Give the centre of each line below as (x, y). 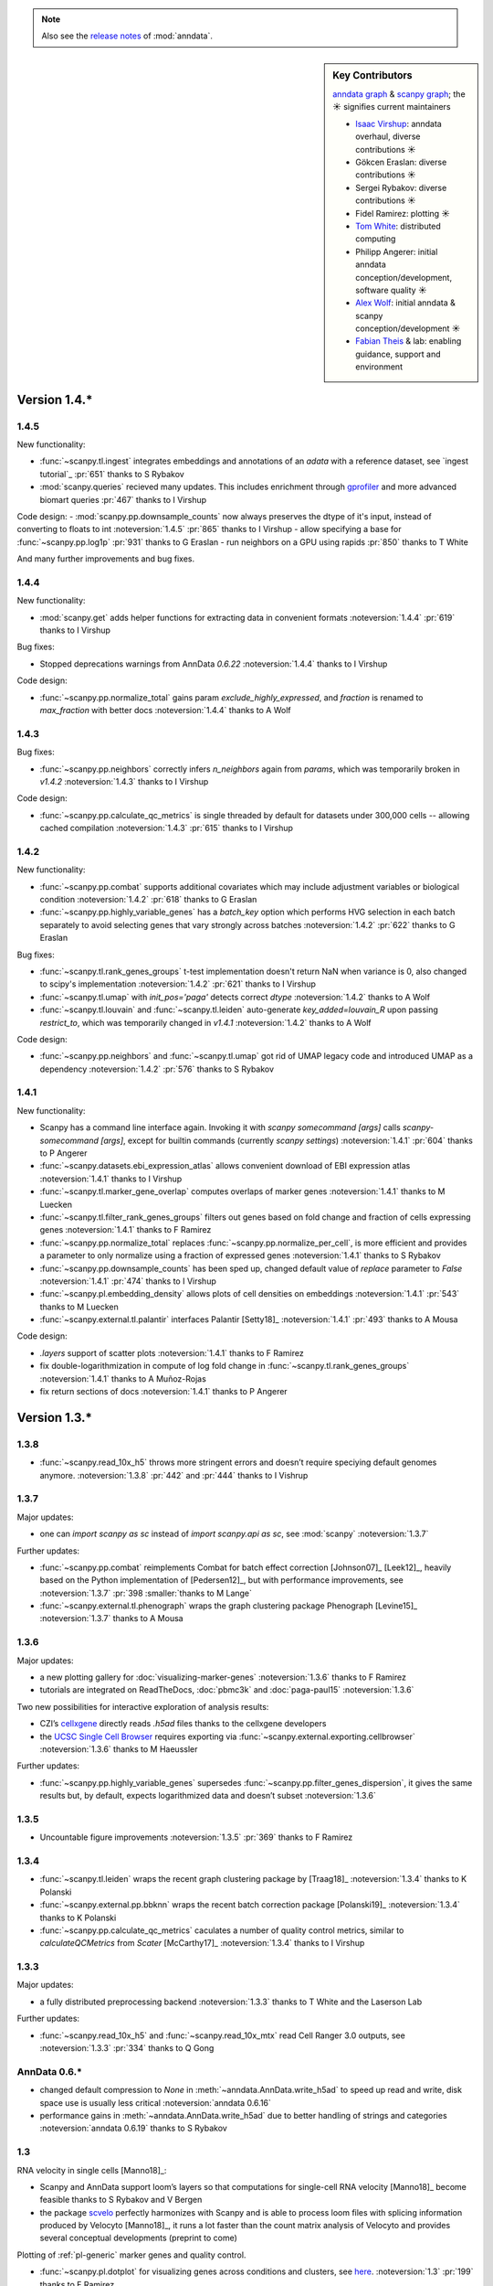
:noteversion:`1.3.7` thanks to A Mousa (111, 1618)
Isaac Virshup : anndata (399, 123)
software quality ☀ (391, 290)
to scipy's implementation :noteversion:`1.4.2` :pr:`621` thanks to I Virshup (178, 984)
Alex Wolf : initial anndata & (406, 303)
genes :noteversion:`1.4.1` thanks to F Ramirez (126, 1230)
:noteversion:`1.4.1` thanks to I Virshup (111, 1179)
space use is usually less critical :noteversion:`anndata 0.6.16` (155, 2102)
